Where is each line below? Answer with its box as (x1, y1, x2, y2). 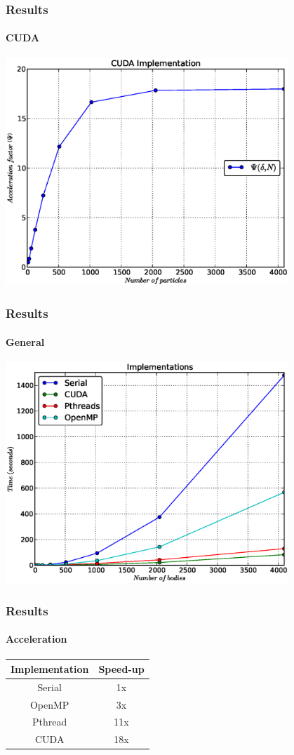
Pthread (32, 714, 67, 729)
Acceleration (6, 632, 67, 646)
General (6, 334, 45, 349)
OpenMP (29, 697, 69, 711)
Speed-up (98, 661, 145, 676)
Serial (37, 679, 62, 694)
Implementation (11, 661, 89, 676)
